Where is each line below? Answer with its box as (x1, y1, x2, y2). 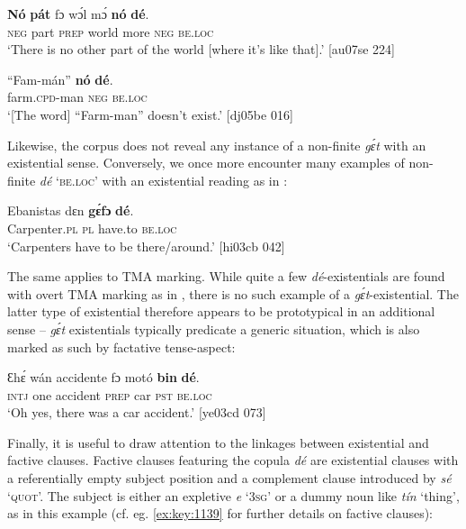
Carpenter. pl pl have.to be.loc (7, 218, 177, 237)
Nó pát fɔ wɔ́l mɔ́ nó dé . (7, 5, 149, 23)
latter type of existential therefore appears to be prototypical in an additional (7, 302, 435, 321)
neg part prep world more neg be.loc (7, 22, 214, 41)
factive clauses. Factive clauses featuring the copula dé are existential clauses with (7, 451, 459, 470)
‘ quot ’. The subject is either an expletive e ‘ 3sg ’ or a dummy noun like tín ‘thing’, (7, 486, 460, 505)
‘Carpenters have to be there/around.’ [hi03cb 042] (7, 236, 285, 255)
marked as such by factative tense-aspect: (7, 337, 236, 356)
